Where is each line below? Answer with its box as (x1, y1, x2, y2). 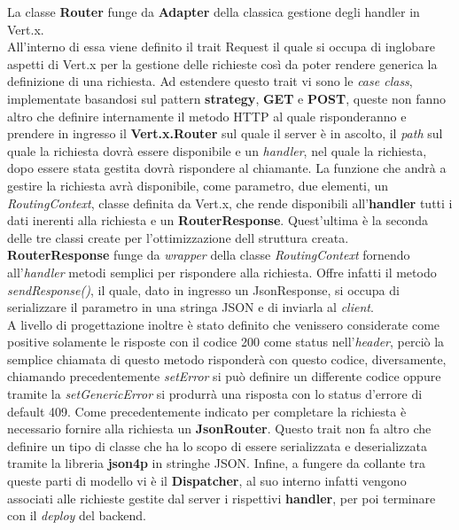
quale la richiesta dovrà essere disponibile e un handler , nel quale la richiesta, (7, 141, 427, 160)
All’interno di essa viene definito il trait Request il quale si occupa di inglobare (7, 37, 435, 56)
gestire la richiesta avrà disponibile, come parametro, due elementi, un (7, 175, 389, 194)
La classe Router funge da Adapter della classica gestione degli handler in (7, 3, 420, 20)
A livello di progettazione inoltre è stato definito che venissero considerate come (7, 315, 440, 333)
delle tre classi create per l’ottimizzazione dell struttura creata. (7, 228, 349, 246)
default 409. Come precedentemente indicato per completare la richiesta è (7, 401, 407, 420)
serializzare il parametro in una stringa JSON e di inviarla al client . (7, 298, 374, 316)
